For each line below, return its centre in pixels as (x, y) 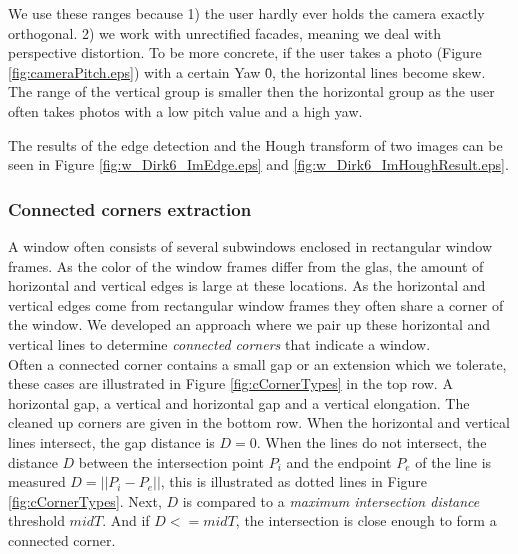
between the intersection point (171, 461)
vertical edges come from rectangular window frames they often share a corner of (256, 304)
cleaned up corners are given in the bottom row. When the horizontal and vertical (259, 422)
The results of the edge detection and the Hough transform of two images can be (255, 144)
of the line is (453, 461)
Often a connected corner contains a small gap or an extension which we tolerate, (257, 363)
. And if (126, 520)
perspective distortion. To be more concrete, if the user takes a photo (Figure (245, 52)
